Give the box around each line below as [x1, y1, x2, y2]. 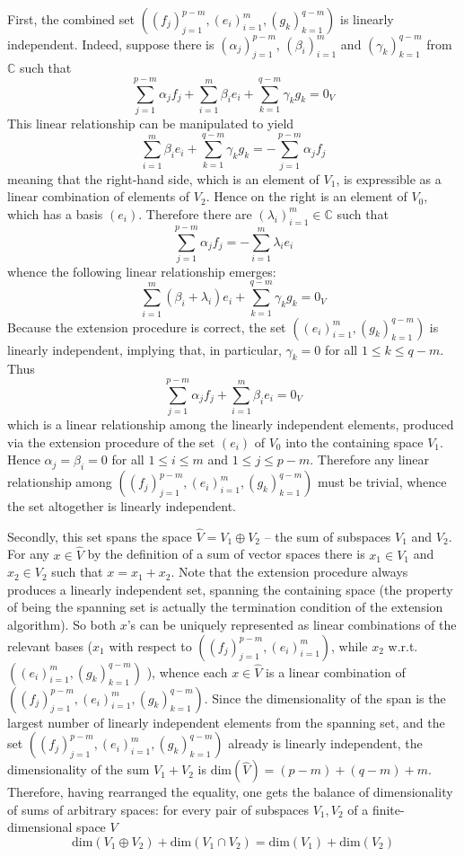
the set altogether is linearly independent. [7, 497, 236, 516]
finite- [372, 800, 405, 818]
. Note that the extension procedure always [171, 562, 408, 581]
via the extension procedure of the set [7, 432, 215, 451]
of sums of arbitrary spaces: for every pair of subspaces [7, 800, 309, 818]
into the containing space [285, 432, 424, 451]
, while [331, 636, 368, 655]
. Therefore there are [138, 204, 252, 223]
